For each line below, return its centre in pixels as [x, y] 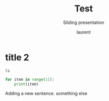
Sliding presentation [84, 22]
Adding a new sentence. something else [46, 94]
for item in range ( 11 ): [30, 79]
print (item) [26, 84]
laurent [84, 32]
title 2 [17, 57]
